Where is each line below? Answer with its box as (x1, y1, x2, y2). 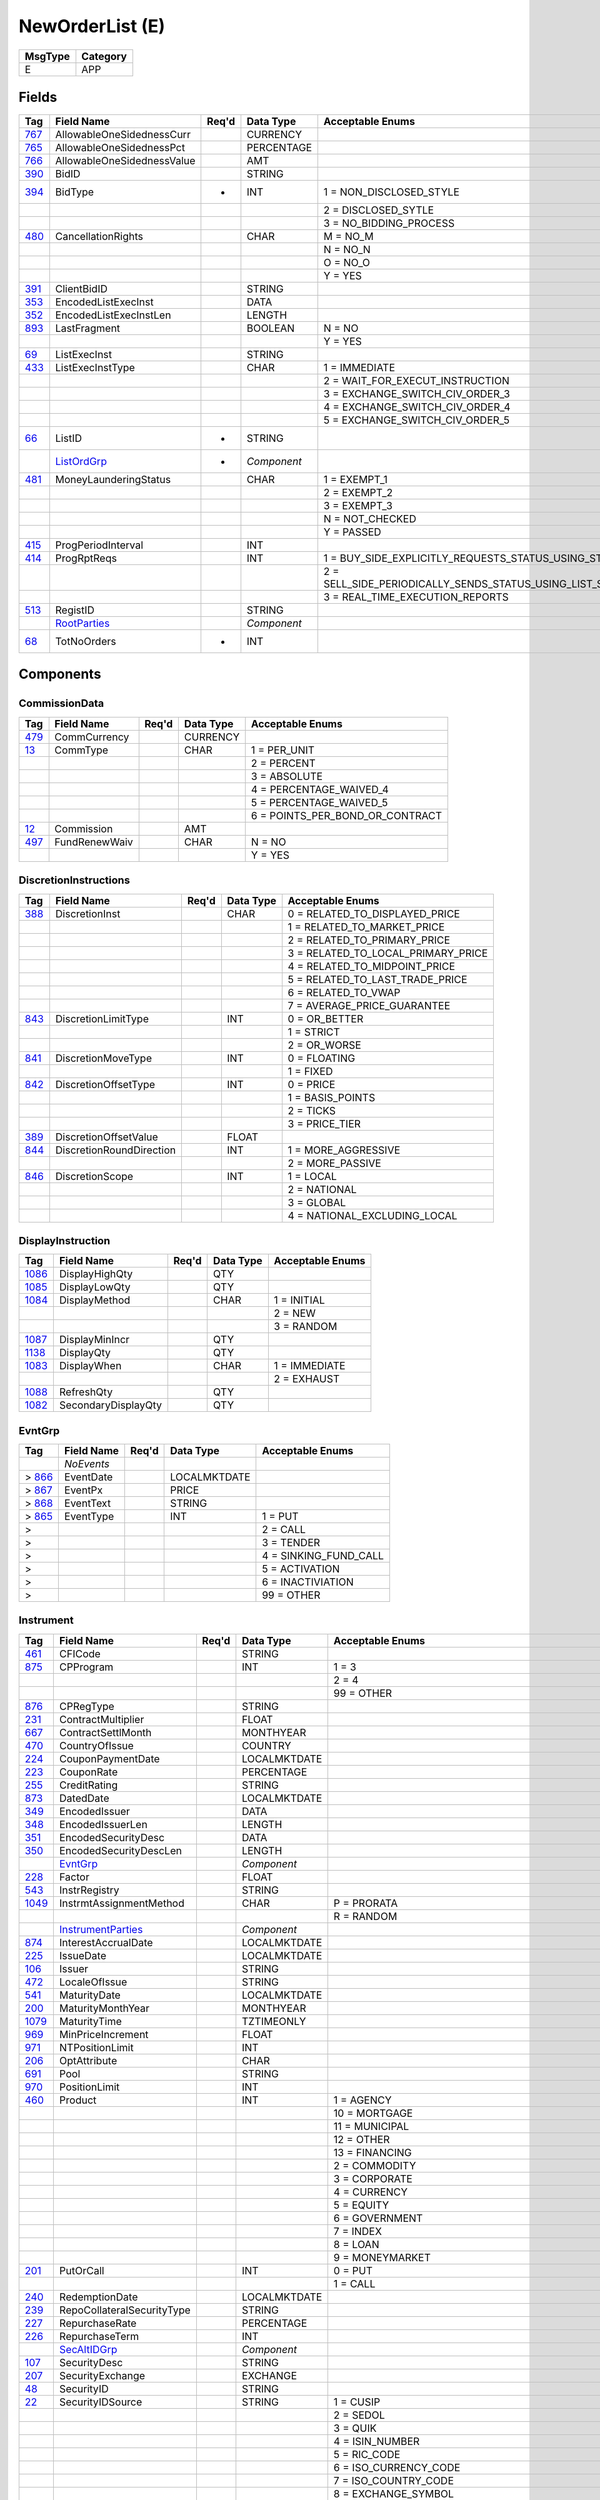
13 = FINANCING (333, 2145, 412, 2159)
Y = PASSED (323, 525, 382, 539)
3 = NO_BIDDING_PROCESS (323, 216, 455, 230)
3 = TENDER (261, 1536, 321, 1550)
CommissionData (18, 696, 105, 710)
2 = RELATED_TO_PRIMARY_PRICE (287, 933, 451, 947)
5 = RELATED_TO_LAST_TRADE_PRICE (287, 972, 468, 986)
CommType (54, 743, 109, 757)
